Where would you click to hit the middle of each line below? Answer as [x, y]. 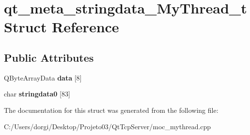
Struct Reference [62, 27]
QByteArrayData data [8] [43, 77]
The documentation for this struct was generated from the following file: [111, 110]
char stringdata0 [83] [37, 94]
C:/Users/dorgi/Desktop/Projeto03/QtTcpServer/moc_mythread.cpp [108, 126]
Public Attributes [49, 57]
